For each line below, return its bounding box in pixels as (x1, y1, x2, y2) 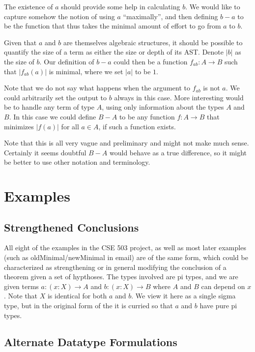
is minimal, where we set (49, 66, 123, 76)
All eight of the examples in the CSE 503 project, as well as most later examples (4, 242, 246, 253)
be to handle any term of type (4, 102, 94, 112)
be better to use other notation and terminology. (4, 157, 150, 167)
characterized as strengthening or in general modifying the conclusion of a (4, 262, 227, 272)
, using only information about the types (102, 102, 224, 112)
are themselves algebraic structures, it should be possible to (63, 37, 243, 47)
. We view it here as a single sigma (131, 291, 236, 301)
